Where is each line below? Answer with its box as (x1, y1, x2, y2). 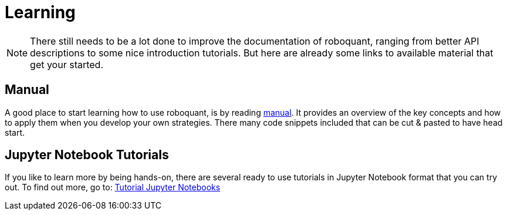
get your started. (30, 58, 104, 70)
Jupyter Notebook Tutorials (5, 147, 169, 163)
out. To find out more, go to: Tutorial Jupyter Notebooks (5, 182, 221, 193)
